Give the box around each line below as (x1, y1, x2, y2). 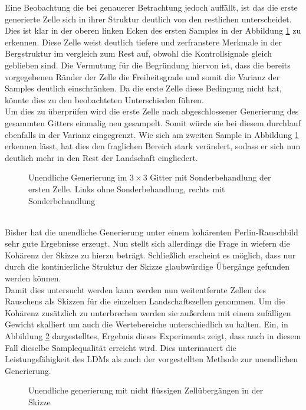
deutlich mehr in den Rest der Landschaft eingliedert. (5, 151, 198, 163)
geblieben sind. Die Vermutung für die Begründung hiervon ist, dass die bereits (5, 58, 291, 71)
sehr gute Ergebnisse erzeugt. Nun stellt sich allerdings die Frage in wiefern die (5, 237, 290, 250)
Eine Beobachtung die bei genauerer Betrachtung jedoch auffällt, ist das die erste (5, 1, 298, 13)
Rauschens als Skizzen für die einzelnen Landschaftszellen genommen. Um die (5, 295, 285, 307)
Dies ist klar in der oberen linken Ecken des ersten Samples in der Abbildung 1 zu (5, 24, 301, 37)
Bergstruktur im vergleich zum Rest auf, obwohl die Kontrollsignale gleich (5, 47, 272, 60)
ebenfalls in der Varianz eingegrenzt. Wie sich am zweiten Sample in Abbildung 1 (5, 128, 299, 140)
